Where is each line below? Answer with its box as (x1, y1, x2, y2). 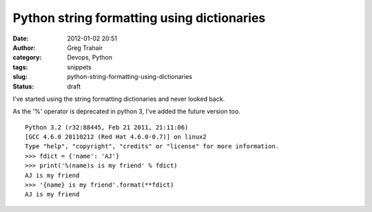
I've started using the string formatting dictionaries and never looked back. (12, 95, 225, 103)
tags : (12, 62, 28, 71)
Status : (12, 82, 34, 91)
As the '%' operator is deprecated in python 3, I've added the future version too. (12, 107, 240, 116)
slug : (12, 73, 28, 81)
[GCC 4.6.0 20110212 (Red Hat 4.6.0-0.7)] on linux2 (25, 133, 207, 141)
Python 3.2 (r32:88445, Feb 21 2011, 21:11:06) (25, 123, 189, 131)
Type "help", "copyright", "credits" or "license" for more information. (25, 143, 280, 150)
